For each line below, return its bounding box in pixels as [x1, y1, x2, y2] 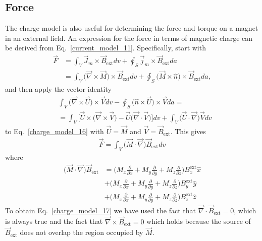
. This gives [170, 126, 206, 136]
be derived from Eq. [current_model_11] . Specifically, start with [5, 42, 206, 53]
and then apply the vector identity [5, 84, 112, 94]
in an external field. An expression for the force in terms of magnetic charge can [5, 32, 253, 43]
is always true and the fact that [5, 216, 103, 226]
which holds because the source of [146, 216, 251, 226]
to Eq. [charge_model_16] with [5, 126, 104, 136]
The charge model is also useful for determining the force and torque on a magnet [5, 23, 258, 33]
